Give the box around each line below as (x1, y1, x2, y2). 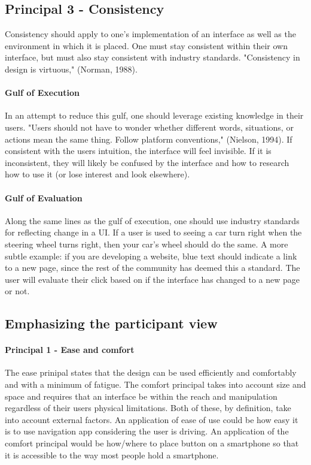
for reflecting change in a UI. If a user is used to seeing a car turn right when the (5, 226, 302, 238)
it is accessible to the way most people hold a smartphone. (5, 448, 219, 461)
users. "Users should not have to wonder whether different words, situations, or (5, 120, 294, 133)
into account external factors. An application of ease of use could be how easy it (5, 413, 298, 425)
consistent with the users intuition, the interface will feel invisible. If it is (5, 144, 272, 157)
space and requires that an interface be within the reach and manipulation (5, 389, 278, 402)
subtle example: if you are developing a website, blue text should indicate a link (5, 249, 297, 262)
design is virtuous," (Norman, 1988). (5, 62, 138, 75)
